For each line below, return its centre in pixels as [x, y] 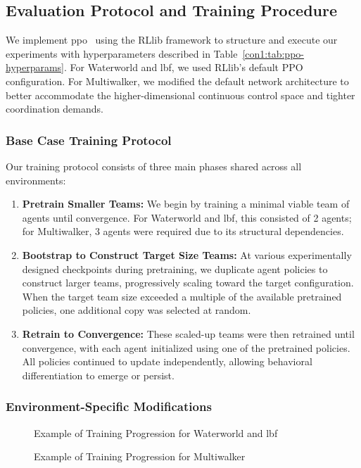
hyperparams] [35, 67]
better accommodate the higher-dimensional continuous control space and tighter [180, 95]
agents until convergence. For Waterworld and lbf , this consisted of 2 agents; [187, 217]
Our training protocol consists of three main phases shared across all [154, 166]
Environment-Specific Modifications [109, 406]
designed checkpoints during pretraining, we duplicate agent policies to [175, 268]
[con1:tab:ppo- [273, 53]
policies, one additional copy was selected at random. [137, 310]
